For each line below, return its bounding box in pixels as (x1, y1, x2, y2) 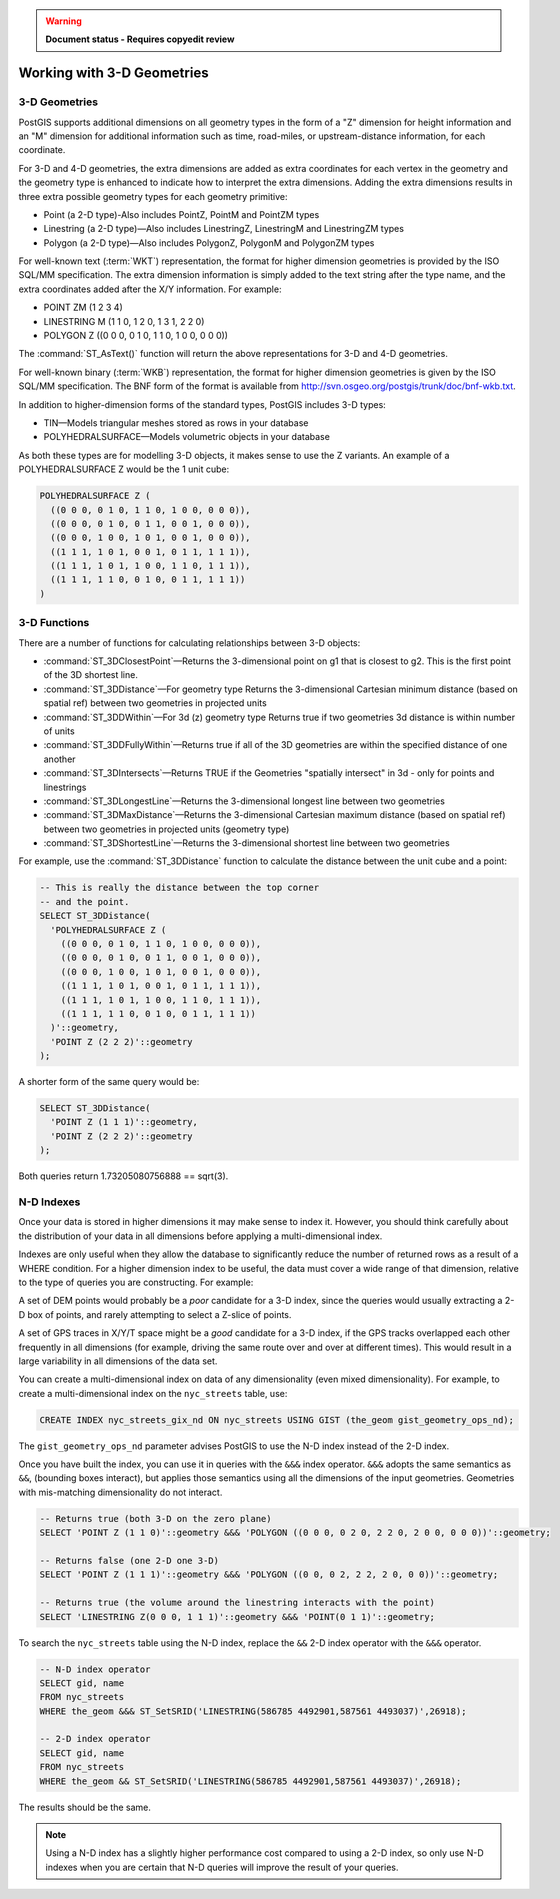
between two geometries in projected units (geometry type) (43, 823, 290, 835)
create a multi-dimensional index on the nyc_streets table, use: (18, 1387, 288, 1399)
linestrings (43, 781, 87, 793)
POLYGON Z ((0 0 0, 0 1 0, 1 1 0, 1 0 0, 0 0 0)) (43, 330, 229, 342)
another (43, 753, 76, 765)
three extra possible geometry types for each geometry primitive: (18, 190, 288, 202)
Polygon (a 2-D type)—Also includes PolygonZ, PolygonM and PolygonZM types (43, 236, 375, 249)
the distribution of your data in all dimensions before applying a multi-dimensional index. (18, 1230, 383, 1242)
